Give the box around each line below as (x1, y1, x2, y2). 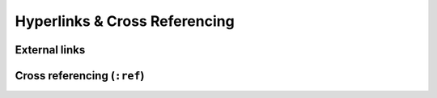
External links (15, 43, 86, 57)
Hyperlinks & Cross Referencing (15, 12, 235, 30)
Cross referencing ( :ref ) (15, 69, 145, 83)
